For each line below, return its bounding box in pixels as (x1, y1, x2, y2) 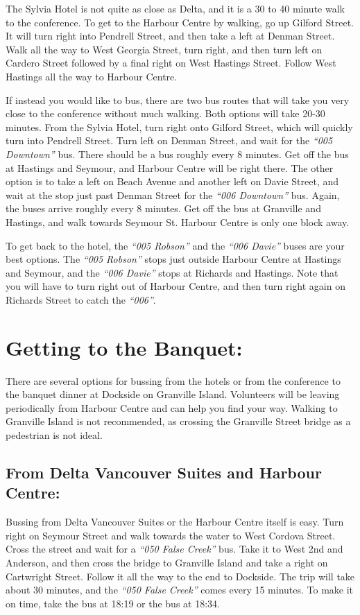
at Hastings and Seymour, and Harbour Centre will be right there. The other (6, 160, 334, 175)
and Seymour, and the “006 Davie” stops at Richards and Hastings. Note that (6, 265, 338, 279)
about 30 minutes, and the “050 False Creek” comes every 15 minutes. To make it (6, 582, 354, 597)
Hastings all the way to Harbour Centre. (6, 69, 178, 83)
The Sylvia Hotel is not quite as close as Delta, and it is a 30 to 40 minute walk (6, 1, 345, 15)
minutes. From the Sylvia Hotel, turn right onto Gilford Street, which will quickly (6, 119, 353, 134)
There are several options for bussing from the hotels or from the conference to (6, 373, 341, 388)
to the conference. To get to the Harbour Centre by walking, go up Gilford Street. (6, 15, 354, 29)
